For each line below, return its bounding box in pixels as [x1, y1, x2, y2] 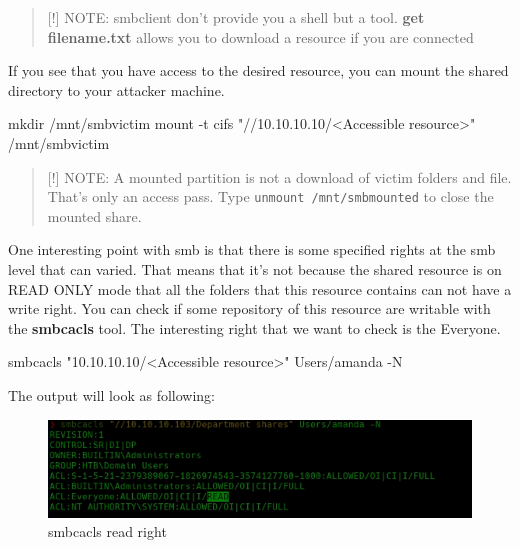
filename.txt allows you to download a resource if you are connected [47, 26, 474, 47]
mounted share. [47, 205, 142, 226]
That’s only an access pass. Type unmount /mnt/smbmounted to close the [47, 186, 494, 207]
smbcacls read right [48, 521, 167, 542]
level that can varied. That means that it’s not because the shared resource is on [8, 259, 502, 279]
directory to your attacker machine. [8, 79, 225, 100]
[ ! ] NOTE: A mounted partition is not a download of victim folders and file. [47, 166, 512, 187]
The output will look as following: [8, 384, 215, 405]
